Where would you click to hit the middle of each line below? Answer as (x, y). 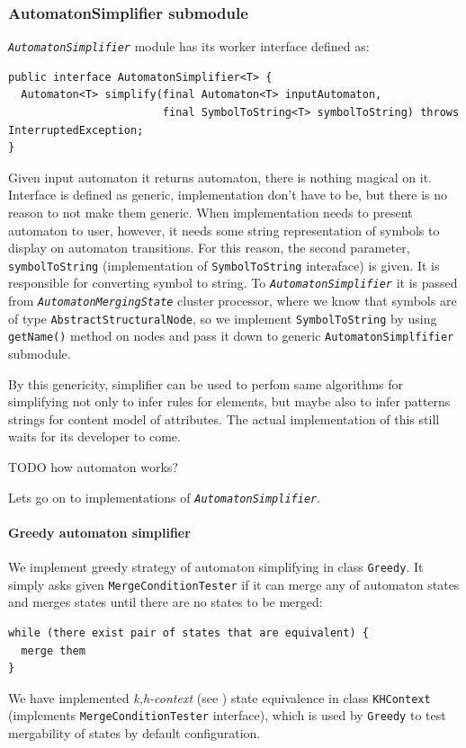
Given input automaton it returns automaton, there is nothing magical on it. (220, 177)
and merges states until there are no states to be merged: (166, 602)
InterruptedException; (76, 130)
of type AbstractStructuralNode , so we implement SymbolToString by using (223, 318)
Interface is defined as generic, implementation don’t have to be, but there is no (228, 195)
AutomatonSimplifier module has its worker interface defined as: (189, 46)
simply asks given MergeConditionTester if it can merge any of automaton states (234, 584)
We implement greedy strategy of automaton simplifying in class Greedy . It (216, 567)
